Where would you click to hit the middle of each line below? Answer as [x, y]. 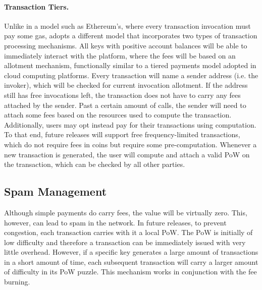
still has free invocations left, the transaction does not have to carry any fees [122, 95]
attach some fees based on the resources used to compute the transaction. [118, 115]
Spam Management [56, 191]
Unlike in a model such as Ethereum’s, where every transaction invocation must [127, 25]
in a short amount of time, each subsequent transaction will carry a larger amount [131, 262]
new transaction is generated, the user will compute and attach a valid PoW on [127, 154]
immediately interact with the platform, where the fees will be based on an [120, 55]
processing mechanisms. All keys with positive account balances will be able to [126, 45]
